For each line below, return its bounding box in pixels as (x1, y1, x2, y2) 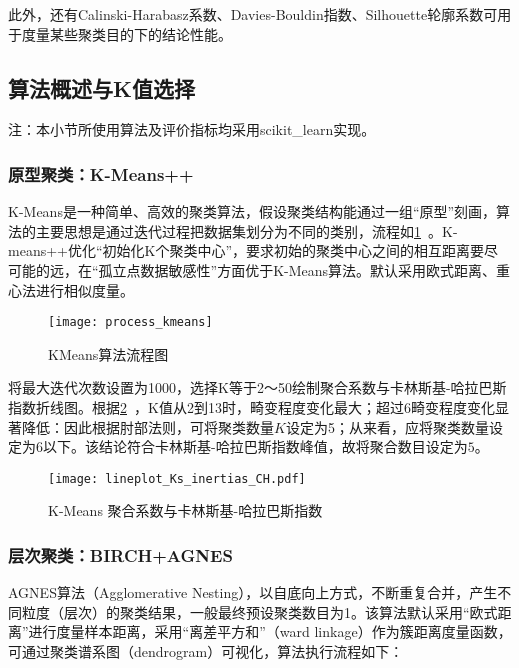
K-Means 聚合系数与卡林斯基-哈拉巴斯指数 (48, 500, 323, 521)
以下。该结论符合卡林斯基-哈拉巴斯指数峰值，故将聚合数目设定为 (42, 436, 468, 457)
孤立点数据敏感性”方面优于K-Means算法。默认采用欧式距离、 (98, 259, 497, 280)
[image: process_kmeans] (48, 315, 213, 330)
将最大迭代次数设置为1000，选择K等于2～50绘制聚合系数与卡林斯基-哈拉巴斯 (8, 377, 507, 398)
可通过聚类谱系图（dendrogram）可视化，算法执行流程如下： (8, 641, 404, 662)
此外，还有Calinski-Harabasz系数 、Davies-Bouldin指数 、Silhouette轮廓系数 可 (8, 4, 498, 24)
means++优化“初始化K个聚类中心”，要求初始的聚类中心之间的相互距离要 (8, 240, 485, 261)
